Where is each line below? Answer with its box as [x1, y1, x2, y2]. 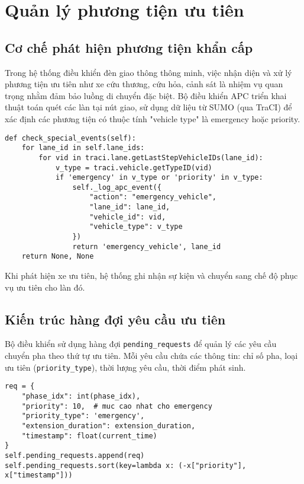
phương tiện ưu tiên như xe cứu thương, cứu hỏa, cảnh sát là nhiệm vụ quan [5, 78, 283, 90]
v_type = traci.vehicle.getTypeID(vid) [55, 163, 212, 172]
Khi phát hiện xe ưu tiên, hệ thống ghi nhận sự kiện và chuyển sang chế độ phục [5, 269, 298, 282]
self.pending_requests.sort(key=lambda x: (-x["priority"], [5, 461, 247, 470]
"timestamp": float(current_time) [21, 431, 157, 440]
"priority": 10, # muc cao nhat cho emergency [21, 402, 212, 410]
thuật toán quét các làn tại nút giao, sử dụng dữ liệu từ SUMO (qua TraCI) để [5, 101, 292, 113]
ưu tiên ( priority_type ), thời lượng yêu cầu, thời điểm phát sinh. [5, 361, 246, 373]
